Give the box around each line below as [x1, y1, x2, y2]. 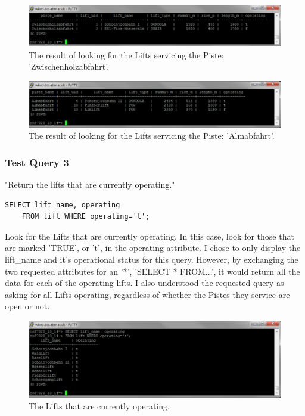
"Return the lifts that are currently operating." [5, 178, 175, 190]
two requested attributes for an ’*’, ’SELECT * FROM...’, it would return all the [5, 265, 300, 277]
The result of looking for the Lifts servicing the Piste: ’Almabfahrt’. [29, 129, 275, 142]
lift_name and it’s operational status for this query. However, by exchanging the [5, 253, 298, 265]
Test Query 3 [5, 154, 69, 169]
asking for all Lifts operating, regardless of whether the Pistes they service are [5, 288, 290, 300]
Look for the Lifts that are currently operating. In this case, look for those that [5, 229, 294, 242]
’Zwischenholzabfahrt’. [29, 60, 110, 73]
